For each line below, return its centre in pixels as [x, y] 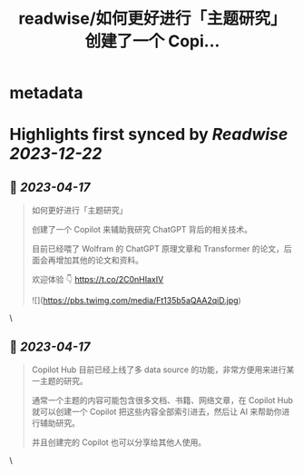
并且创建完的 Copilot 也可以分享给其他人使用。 [119, 442]
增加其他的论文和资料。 [99, 261]
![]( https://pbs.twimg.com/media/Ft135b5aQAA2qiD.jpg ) [137, 301]
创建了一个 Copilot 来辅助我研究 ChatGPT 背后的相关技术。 [142, 230]
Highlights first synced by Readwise [149, 135]
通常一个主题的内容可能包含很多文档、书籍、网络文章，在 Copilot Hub [162, 400]
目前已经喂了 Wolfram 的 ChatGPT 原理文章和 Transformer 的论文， [157, 249]
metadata [46, 93]
